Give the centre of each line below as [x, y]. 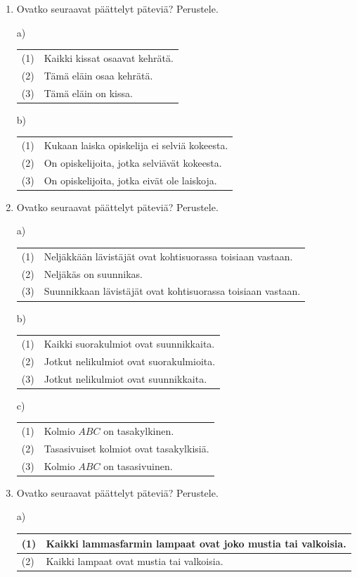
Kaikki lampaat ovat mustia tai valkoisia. [135, 561]
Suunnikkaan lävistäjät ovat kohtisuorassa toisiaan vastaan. [172, 291]
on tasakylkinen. [139, 431]
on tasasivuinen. [138, 465]
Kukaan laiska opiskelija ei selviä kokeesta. [136, 145]
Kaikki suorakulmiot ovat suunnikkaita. [129, 343]
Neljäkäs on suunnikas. [93, 273]
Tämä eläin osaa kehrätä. [98, 75]
